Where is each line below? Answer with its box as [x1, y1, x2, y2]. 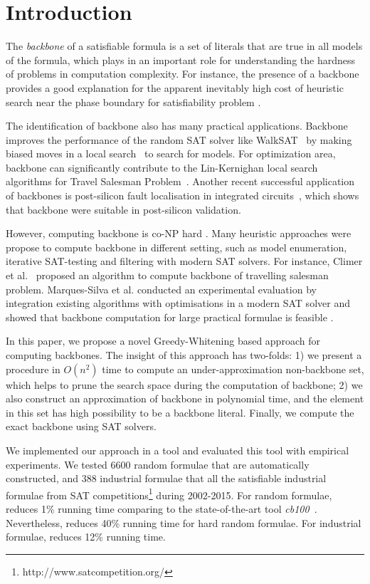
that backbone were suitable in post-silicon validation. [6, 202, 241, 217]
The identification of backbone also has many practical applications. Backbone [6, 118, 348, 133]
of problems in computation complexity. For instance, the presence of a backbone [6, 66, 359, 81]
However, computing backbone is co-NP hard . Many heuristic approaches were [6, 226, 351, 241]
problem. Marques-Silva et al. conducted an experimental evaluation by [6, 281, 317, 296]
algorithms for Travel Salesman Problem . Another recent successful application [6, 174, 355, 189]
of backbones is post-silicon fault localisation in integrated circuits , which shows [6, 188, 359, 203]
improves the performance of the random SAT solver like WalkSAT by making [6, 132, 352, 147]
